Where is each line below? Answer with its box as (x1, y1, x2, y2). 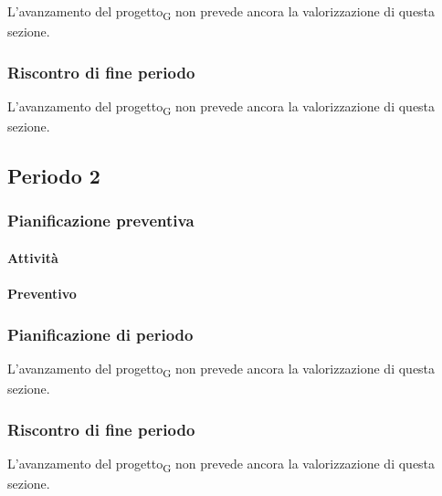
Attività (7, 248, 58, 267)
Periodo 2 (7, 162, 100, 190)
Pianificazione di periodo (7, 322, 194, 345)
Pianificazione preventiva (7, 209, 195, 232)
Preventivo (7, 284, 77, 303)
